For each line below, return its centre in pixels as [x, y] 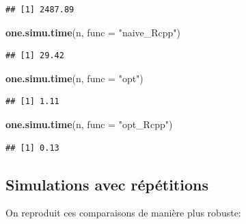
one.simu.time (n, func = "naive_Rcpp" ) [93, 32]
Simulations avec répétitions [107, 184]
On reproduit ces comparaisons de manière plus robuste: [123, 213]
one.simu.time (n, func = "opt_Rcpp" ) [89, 124]
